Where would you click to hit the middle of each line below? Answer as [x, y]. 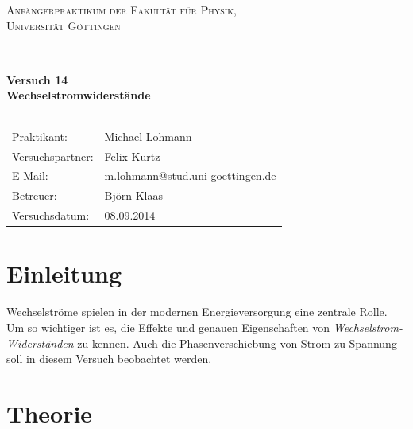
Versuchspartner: [53, 156]
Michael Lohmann [148, 136]
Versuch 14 [37, 79]
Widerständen [40, 343]
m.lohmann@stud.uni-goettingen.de [190, 175]
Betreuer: [35, 195]
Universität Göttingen [64, 25]
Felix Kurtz [132, 156]
